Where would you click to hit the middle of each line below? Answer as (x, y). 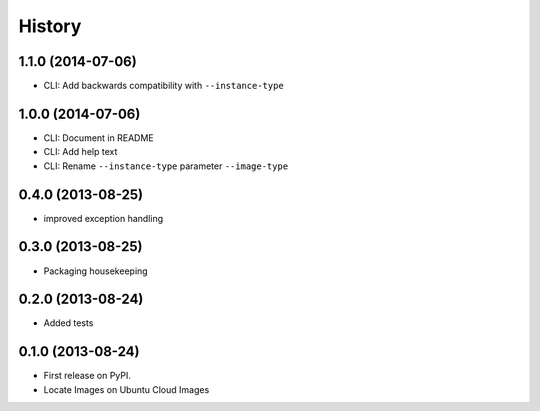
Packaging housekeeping (96, 271)
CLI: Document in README (98, 137)
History (50, 26)
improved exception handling (103, 218)
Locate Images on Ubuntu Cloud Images (126, 389)
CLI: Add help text (80, 152)
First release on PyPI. (87, 376)
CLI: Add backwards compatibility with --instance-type (163, 86)
